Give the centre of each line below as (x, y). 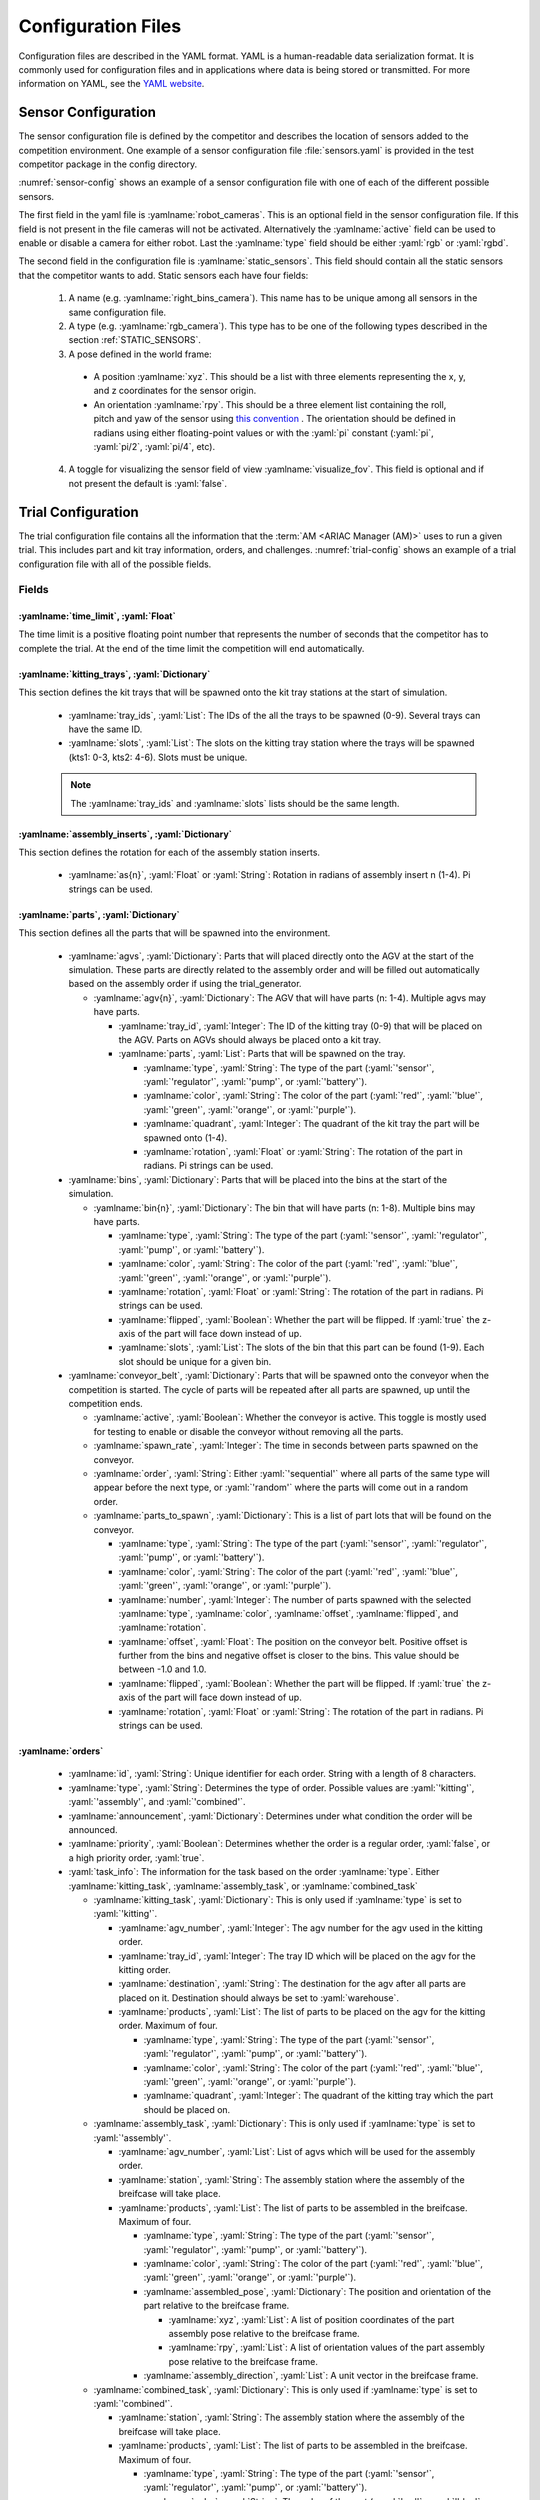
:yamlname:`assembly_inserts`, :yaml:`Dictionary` (125, 834)
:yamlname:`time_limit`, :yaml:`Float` (97, 616)
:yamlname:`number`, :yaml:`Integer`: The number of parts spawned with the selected (295, 1599)
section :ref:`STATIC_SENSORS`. (135, 340)
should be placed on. (187, 2109)
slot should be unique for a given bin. (195, 1361)
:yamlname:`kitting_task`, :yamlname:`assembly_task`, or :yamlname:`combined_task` (243, 1886)
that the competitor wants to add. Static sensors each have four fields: (163, 275)
